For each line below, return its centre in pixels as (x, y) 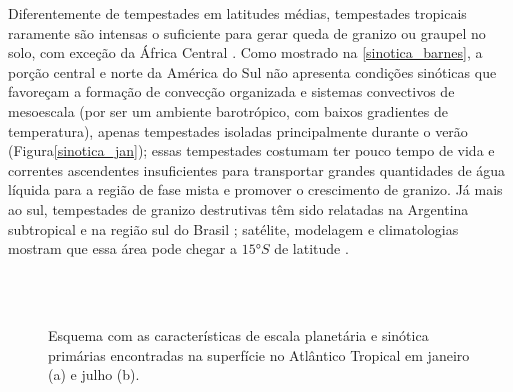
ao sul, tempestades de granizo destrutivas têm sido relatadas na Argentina (238, 208)
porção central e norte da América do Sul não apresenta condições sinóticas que (252, 71)
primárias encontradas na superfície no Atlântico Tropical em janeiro (259, 354)
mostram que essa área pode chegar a (122, 248)
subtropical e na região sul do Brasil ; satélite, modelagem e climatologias (233, 228)
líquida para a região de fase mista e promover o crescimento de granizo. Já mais (255, 189)
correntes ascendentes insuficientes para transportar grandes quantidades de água (257, 169)
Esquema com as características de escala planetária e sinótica (238, 334)
